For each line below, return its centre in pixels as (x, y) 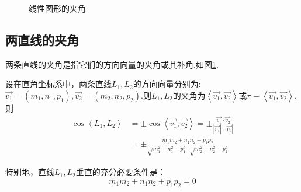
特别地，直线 (30, 172)
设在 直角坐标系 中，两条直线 (58, 84)
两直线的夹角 (42, 39)
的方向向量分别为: (167, 84)
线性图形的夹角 (57, 8)
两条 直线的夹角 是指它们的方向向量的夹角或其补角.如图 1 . (112, 64)
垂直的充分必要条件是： (121, 172)
